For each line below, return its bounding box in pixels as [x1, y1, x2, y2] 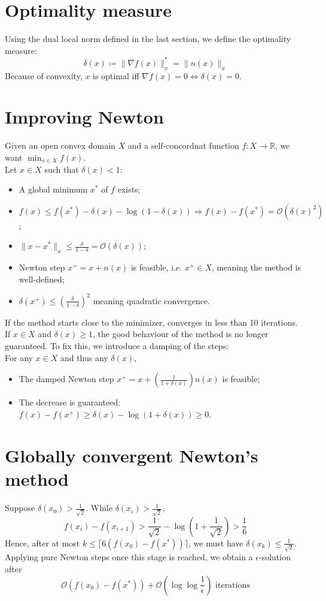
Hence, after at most [5, 536, 80, 549]
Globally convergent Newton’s [5, 443, 258, 467]
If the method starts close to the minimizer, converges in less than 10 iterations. [5, 315, 298, 328]
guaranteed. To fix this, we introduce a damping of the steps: [5, 339, 229, 351]
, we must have [188, 536, 243, 549]
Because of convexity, [5, 69, 83, 82]
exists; [117, 183, 141, 196]
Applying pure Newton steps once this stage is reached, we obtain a [5, 551, 253, 563]
